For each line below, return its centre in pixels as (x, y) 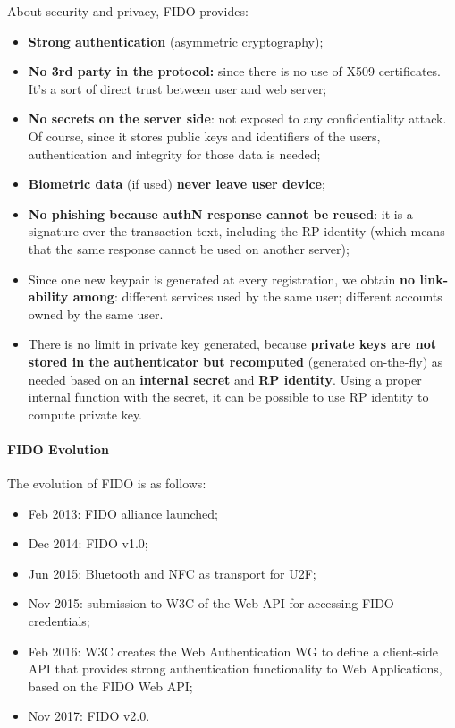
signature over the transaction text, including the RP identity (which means (236, 231)
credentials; (59, 621)
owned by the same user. (96, 313)
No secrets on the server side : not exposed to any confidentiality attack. (237, 119)
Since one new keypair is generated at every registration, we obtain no (222, 279)
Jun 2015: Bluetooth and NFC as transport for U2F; (172, 573)
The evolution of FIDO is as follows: (107, 483)
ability (48, 296)
